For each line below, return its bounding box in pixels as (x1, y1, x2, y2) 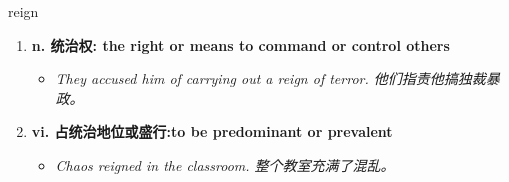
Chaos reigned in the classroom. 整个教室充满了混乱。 (55, 154, 395, 175)
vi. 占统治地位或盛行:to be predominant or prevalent (31, 121, 393, 142)
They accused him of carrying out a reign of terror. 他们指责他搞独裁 (55, 68, 486, 89)
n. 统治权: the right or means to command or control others (31, 34, 450, 55)
